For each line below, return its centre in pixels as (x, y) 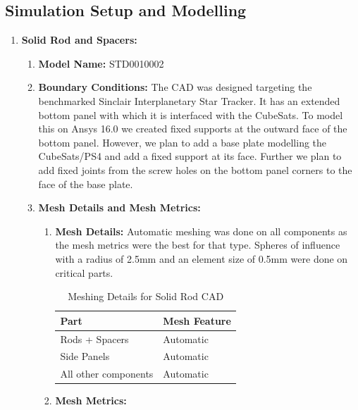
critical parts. (84, 272)
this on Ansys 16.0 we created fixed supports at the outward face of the (193, 129)
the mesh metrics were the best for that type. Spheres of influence (198, 245)
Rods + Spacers (94, 338)
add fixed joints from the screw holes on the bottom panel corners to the (195, 169)
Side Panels (85, 356)
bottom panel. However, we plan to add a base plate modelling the (183, 142)
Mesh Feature (197, 320)
